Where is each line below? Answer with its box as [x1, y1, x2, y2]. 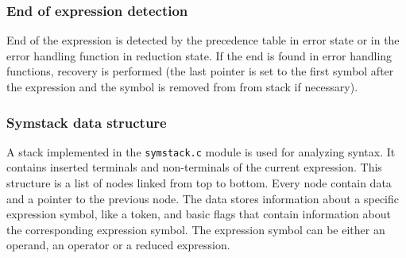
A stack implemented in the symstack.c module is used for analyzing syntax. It [6, 143, 396, 160]
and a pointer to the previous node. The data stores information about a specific [6, 190, 399, 206]
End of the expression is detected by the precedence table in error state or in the [6, 32, 400, 48]
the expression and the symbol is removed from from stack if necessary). [6, 79, 358, 94]
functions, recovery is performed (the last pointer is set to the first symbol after [6, 63, 394, 79]
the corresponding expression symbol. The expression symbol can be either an [6, 221, 385, 237]
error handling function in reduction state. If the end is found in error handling [6, 47, 392, 64]
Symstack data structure [6, 112, 167, 132]
